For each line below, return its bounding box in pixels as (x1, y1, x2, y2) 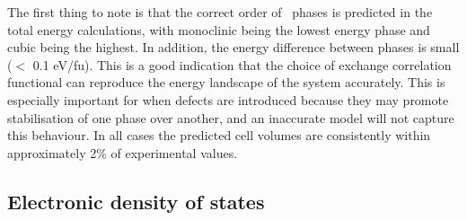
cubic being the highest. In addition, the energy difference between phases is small (7, 38, 460, 57)
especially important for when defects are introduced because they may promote (7, 90, 449, 109)
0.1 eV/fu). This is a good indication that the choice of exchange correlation (32, 55, 452, 74)
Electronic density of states (7, 187, 265, 215)
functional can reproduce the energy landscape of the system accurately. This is (7, 73, 445, 92)
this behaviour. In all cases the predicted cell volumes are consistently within (7, 126, 431, 145)
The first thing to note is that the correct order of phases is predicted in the (7, 3, 433, 21)
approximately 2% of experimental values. (7, 143, 238, 162)
